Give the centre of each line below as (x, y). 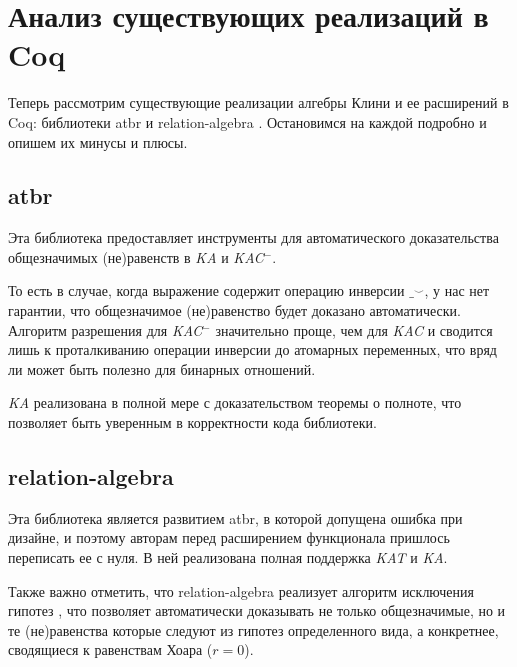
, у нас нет (457, 290)
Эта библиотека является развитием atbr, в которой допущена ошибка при (235, 517)
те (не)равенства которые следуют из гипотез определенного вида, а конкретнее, (253, 629)
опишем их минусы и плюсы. (98, 141)
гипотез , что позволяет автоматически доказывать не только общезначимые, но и (257, 610)
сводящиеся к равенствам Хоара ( (110, 649)
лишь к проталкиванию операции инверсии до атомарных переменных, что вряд (252, 349)
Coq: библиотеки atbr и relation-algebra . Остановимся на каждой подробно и (247, 121)
